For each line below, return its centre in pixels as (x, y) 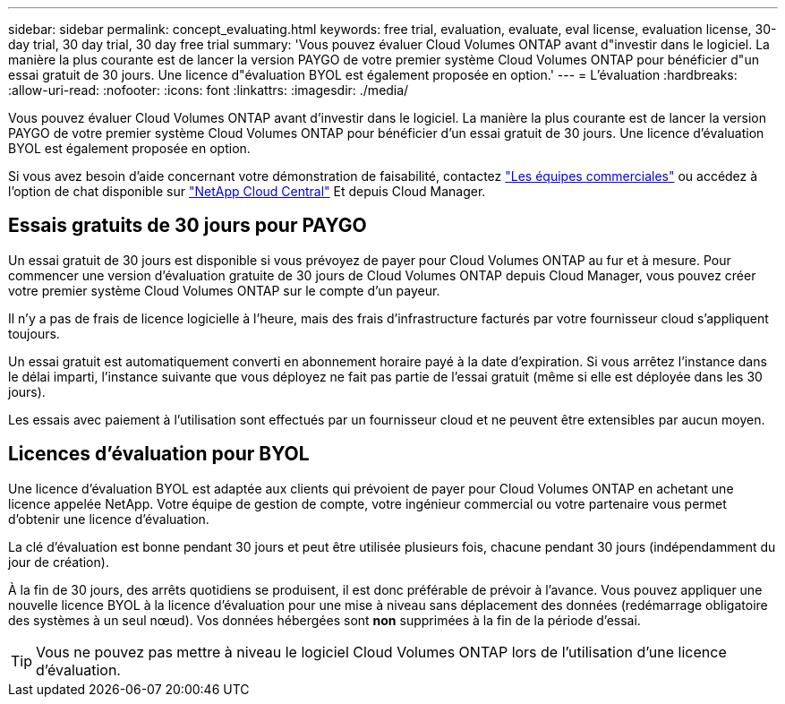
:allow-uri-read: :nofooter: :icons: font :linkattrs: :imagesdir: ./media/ (209, 90)
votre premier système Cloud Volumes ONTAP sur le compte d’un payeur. (224, 290)
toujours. (34, 333)
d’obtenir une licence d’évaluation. (109, 519)
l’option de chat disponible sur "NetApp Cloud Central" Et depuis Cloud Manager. (247, 191)
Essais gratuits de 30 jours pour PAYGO (188, 226)
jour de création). (59, 562)
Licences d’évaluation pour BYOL (159, 454)
